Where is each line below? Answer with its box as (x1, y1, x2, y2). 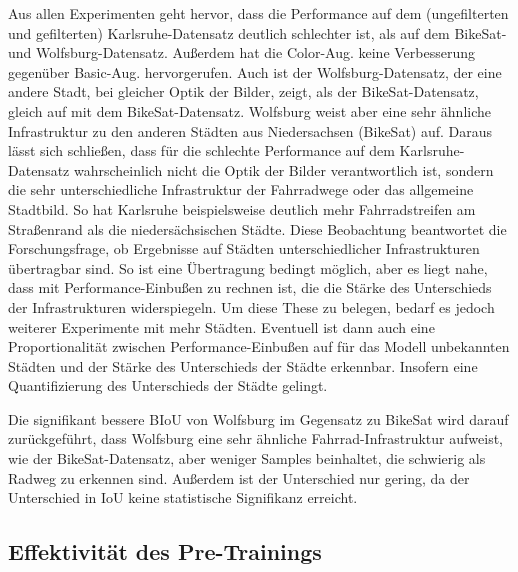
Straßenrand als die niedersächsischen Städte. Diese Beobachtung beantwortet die (8, 218, 507, 239)
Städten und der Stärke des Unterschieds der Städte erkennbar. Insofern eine (8, 355, 478, 376)
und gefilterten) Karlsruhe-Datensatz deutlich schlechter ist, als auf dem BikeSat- (8, 22, 507, 43)
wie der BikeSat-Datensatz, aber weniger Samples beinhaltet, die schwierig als (8, 448, 486, 469)
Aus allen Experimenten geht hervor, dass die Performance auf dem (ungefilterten (8, 3, 509, 23)
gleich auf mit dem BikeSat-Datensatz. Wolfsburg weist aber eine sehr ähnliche (8, 100, 492, 121)
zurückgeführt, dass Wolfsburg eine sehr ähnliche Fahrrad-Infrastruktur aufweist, (8, 428, 503, 449)
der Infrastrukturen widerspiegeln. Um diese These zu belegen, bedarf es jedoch (8, 296, 495, 317)
